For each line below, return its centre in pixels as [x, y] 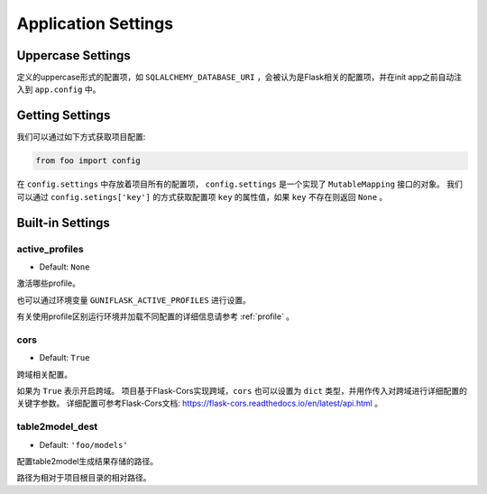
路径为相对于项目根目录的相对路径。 [84, 478]
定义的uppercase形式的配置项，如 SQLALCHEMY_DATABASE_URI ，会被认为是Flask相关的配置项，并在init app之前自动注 [239, 78]
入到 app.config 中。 [59, 89]
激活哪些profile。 [49, 283]
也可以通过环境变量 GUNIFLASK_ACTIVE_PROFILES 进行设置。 [134, 300]
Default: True [64, 358]
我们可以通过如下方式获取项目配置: [81, 137]
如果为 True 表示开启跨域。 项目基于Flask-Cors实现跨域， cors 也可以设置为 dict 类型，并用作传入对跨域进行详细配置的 [242, 390]
